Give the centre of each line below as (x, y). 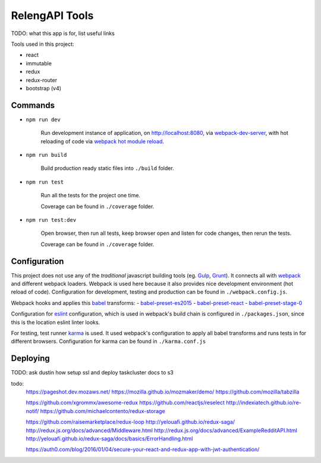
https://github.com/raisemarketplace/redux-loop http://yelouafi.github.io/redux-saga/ (130, 422)
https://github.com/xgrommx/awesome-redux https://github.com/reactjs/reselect (125, 403)
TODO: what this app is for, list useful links (63, 33)
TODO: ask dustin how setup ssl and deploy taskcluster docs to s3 (92, 373)
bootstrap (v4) (44, 88)
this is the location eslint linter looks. (56, 322)
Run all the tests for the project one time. (91, 196)
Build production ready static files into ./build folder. (108, 168)
